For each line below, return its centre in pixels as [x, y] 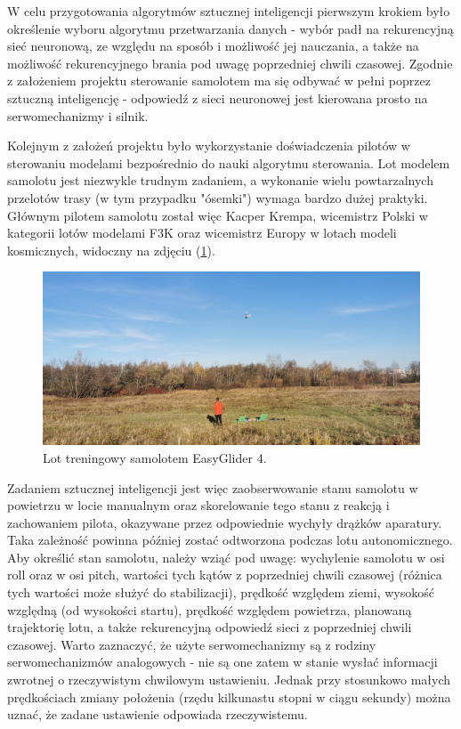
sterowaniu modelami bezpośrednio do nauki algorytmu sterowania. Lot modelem [229, 162]
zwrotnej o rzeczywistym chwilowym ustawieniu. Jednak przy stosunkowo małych [229, 680]
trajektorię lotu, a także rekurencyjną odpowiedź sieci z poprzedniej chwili [210, 627]
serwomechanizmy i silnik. [78, 115]
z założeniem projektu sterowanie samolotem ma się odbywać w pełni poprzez [219, 81]
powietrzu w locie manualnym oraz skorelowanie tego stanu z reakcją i [198, 505]
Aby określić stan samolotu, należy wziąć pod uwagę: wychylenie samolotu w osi [226, 557]
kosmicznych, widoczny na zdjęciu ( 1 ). [111, 250]
